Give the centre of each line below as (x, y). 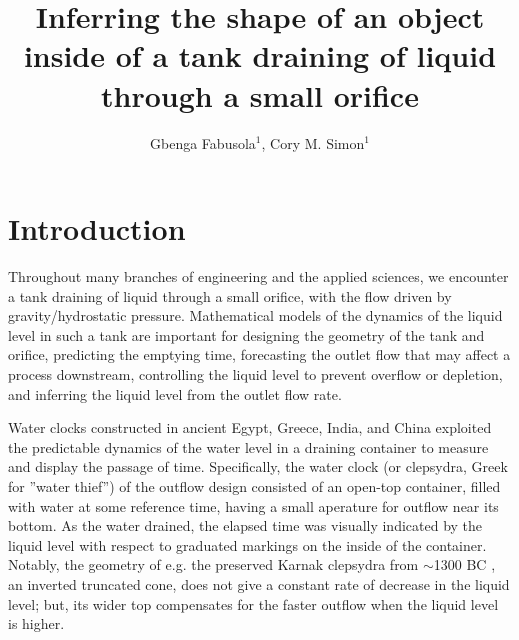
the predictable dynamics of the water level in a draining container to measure (248, 446)
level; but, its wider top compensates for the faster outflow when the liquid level (253, 603)
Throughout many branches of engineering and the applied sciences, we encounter (258, 276)
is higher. (36, 623)
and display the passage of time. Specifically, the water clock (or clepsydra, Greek (258, 466)
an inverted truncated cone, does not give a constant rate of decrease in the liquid (259, 583)
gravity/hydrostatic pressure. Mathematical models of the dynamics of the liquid (255, 315)
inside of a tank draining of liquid (260, 55)
